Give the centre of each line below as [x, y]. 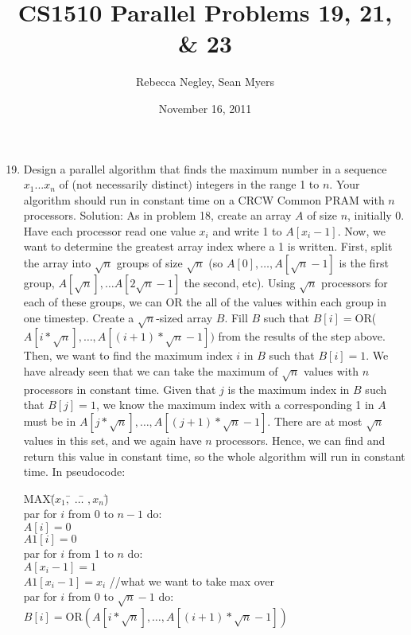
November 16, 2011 [205, 108]
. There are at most [315, 421]
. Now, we [361, 230]
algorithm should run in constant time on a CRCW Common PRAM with [204, 199]
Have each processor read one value [109, 230]
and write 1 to [247, 230]
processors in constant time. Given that [120, 389]
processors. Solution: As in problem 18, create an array [157, 215]
